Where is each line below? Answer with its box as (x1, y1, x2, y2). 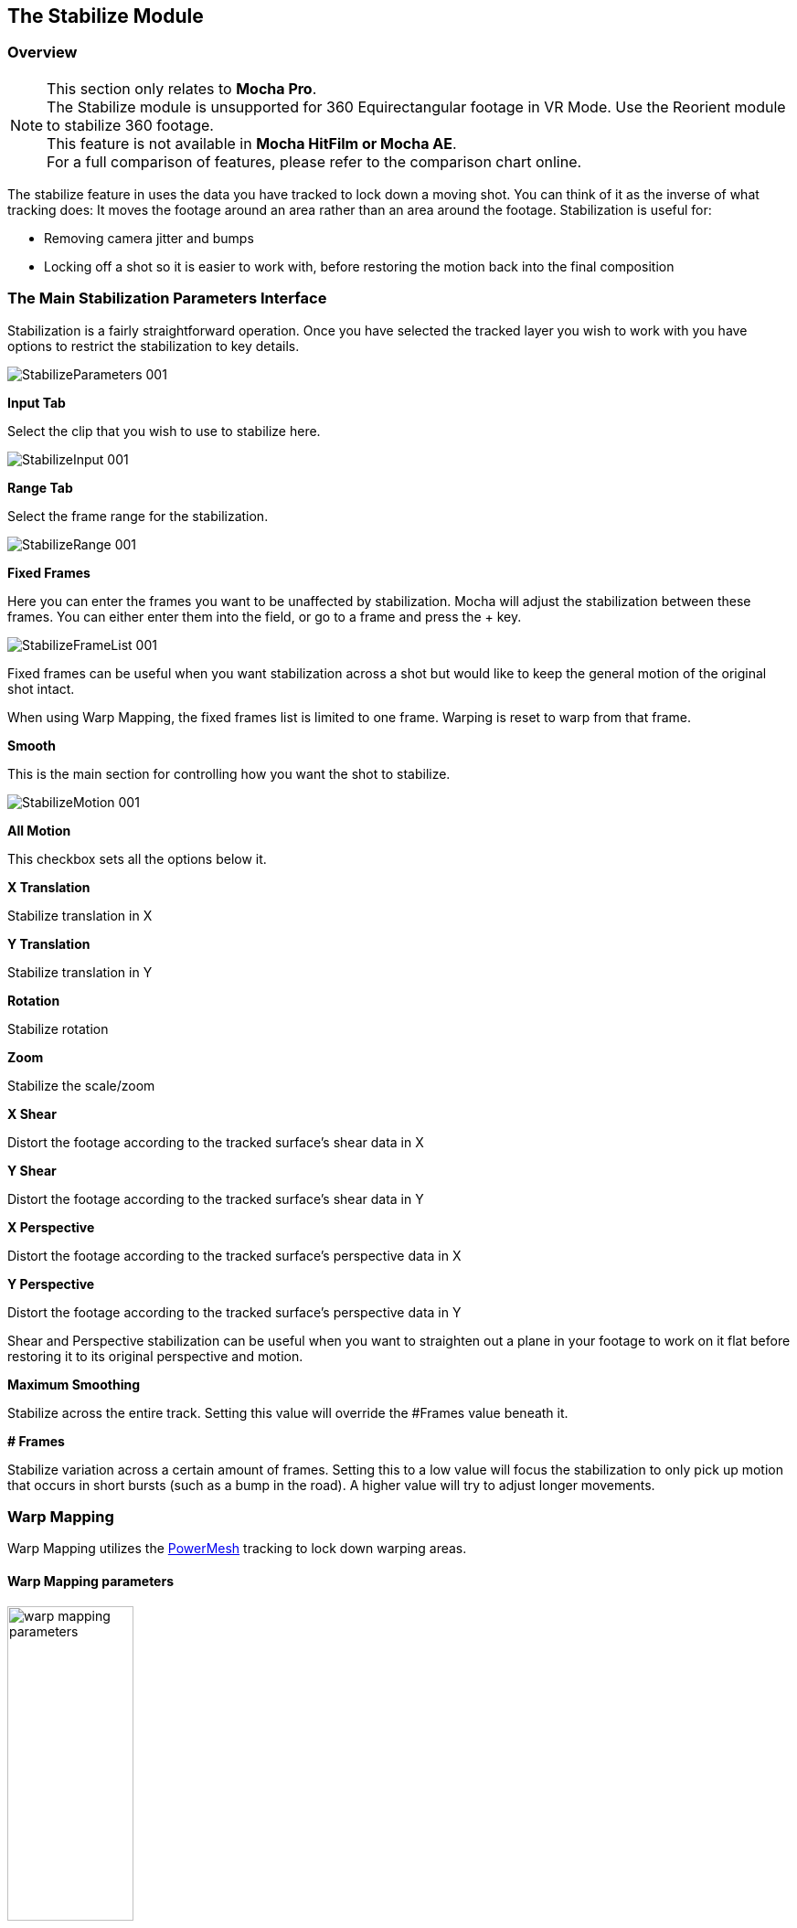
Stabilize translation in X (7, 907, 153, 923)
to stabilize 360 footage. (47, 115, 214, 134)
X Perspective (7, 1219, 95, 1235)
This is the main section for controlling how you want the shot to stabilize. (7, 765, 451, 782)
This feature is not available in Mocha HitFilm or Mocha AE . (47, 133, 457, 153)
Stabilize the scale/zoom (7, 1077, 155, 1093)
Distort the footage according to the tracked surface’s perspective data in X (7, 1247, 462, 1263)
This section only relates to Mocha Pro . (47, 79, 317, 98)
